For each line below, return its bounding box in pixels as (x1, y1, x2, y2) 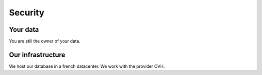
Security (9, 7, 45, 18)
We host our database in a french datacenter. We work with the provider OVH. (9, 63, 165, 69)
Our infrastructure (9, 50, 65, 59)
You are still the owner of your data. (9, 38, 81, 44)
